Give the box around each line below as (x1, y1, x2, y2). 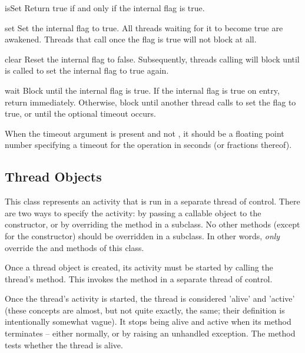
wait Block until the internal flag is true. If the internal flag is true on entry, (5, 84, 280, 96)
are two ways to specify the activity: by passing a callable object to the (5, 206, 261, 219)
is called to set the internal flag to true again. (5, 64, 169, 77)
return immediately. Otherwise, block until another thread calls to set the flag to (5, 95, 296, 108)
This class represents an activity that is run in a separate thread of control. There (5, 195, 300, 207)
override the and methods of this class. (5, 241, 144, 253)
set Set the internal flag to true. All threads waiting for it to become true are (5, 21, 283, 34)
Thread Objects (5, 167, 102, 186)
